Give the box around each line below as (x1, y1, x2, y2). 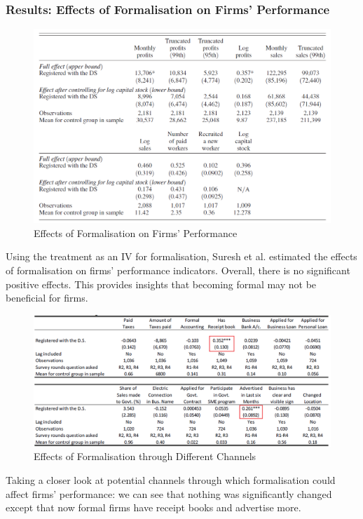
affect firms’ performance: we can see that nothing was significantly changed (6, 486, 332, 501)
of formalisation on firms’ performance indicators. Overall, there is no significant (6, 263, 350, 277)
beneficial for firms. (6, 290, 88, 305)
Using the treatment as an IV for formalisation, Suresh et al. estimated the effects (6, 249, 357, 264)
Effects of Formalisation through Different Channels (34, 449, 256, 464)
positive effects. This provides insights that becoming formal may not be (6, 276, 317, 291)
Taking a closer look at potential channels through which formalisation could (6, 472, 336, 487)
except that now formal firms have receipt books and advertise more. (6, 500, 301, 515)
